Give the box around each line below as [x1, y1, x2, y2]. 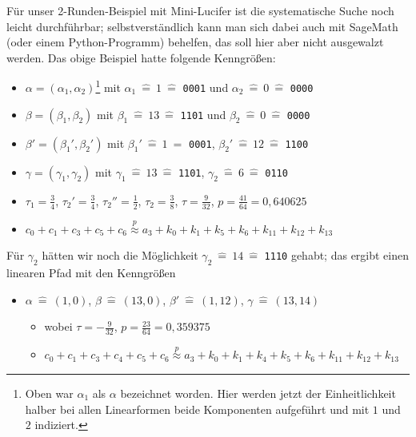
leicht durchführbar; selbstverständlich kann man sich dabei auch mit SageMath [6, 18, 398, 34]
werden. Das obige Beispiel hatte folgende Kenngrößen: [6, 49, 276, 66]
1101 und [180, 105, 226, 122]
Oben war [25, 384, 74, 401]
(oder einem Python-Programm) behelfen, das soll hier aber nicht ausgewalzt [6, 34, 384, 50]
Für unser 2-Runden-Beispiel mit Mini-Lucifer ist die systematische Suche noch [6, 2, 394, 18]
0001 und [182, 79, 229, 96]
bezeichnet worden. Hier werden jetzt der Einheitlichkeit [120, 384, 396, 401]
